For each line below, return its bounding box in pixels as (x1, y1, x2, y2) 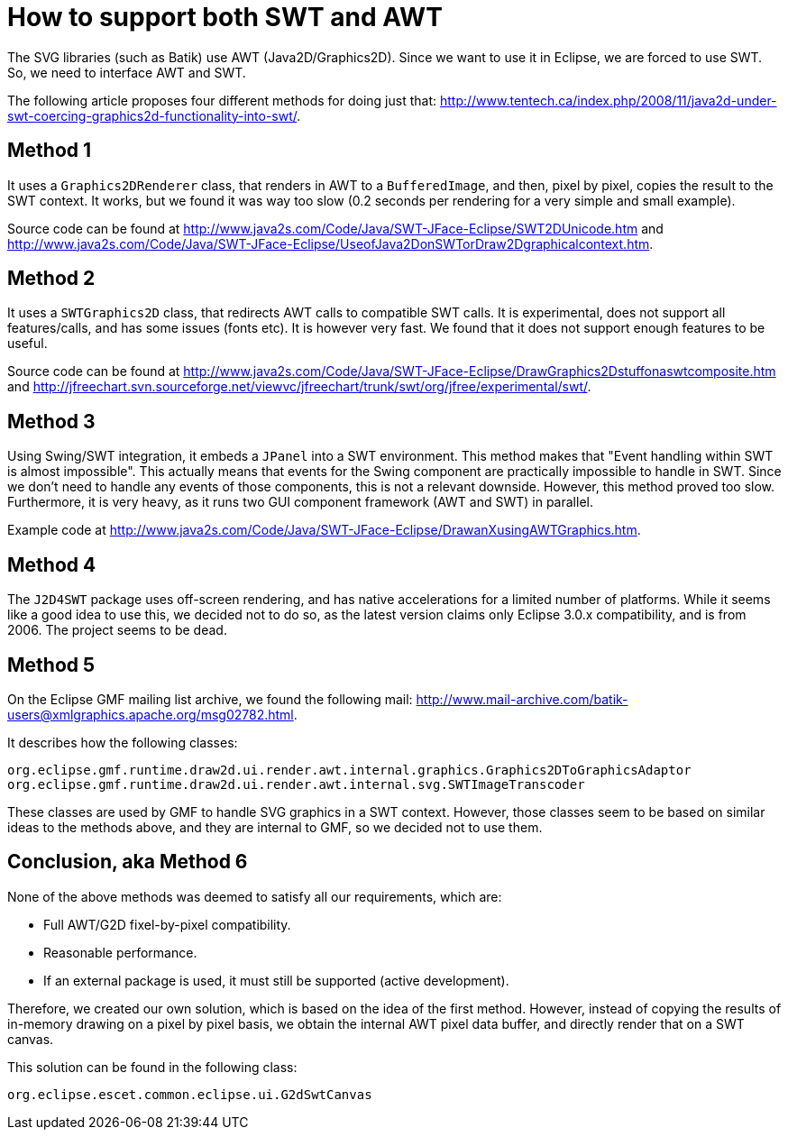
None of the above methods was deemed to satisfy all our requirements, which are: (7, 888, 502, 904)
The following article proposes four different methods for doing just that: (7, 92, 436, 108)
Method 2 (7, 267, 96, 290)
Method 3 (7, 409, 96, 433)
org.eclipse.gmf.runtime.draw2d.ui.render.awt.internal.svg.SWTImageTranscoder (7, 776, 585, 792)
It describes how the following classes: (7, 734, 238, 750)
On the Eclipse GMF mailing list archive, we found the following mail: (7, 691, 413, 707)
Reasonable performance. (43, 944, 197, 960)
